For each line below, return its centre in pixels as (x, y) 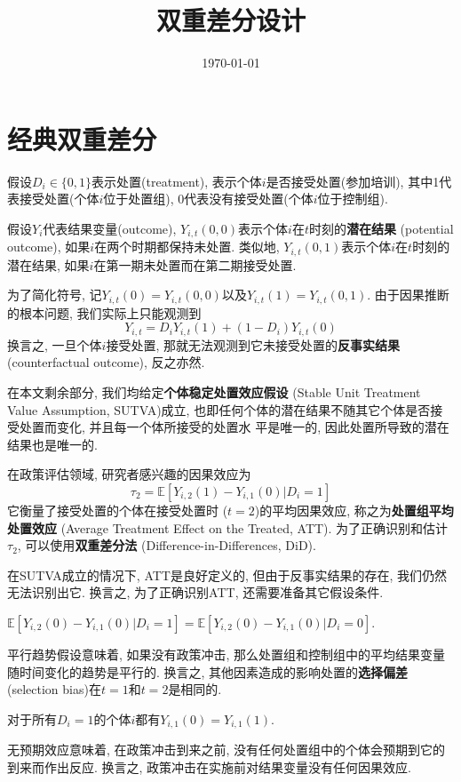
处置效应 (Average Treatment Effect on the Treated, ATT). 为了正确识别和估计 (228, 527)
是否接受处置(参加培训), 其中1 (353, 181)
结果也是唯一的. (52, 444)
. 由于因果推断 (408, 295)
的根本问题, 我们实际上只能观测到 (104, 312)
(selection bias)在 (54, 689)
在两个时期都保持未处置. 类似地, (187, 247)
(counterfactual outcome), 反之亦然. (106, 362)
